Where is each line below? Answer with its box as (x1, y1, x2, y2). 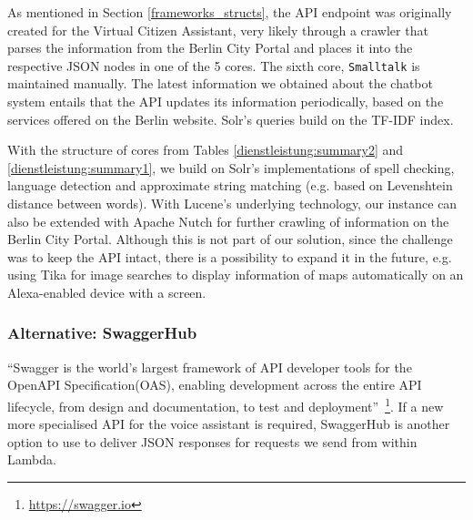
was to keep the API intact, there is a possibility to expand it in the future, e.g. (7, 247, 452, 266)
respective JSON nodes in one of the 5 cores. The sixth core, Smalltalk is (7, 56, 420, 75)
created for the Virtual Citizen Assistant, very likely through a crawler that (7, 20, 428, 39)
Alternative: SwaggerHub (7, 321, 197, 344)
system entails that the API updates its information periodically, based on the (7, 92, 444, 111)
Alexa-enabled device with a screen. (7, 282, 206, 301)
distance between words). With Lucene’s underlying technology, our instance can (7, 194, 458, 212)
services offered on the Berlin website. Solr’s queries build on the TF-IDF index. (7, 109, 454, 128)
